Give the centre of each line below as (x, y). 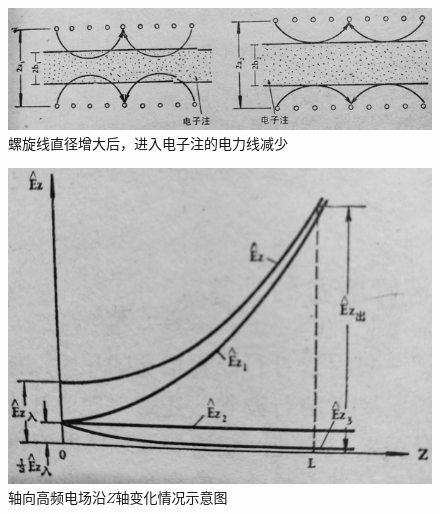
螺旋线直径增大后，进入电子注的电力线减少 (148, 143)
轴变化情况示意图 (171, 497)
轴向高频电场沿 (57, 497)
